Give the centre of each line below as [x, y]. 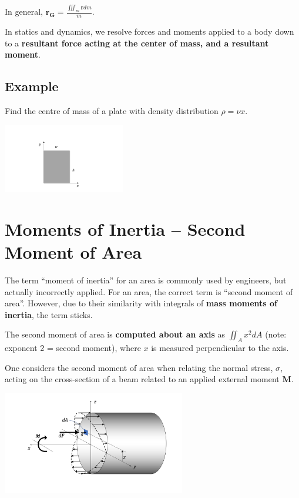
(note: [276, 334]
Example [32, 86]
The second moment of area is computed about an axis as [115, 334]
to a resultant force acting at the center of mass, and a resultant [137, 43]
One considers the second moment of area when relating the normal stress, [139, 367]
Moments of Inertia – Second [125, 228]
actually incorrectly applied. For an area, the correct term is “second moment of [149, 291]
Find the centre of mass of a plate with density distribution [112, 111]
